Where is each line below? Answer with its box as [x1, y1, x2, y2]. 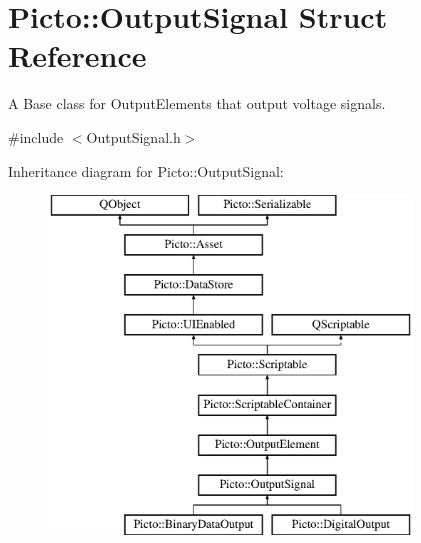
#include [8, 126, 64, 147]
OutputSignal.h [86, 126, 181, 147]
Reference [8, 35, 147, 76]
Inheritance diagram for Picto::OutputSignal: [8, 160, 284, 181]
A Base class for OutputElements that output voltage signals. [8, 93, 386, 114]
